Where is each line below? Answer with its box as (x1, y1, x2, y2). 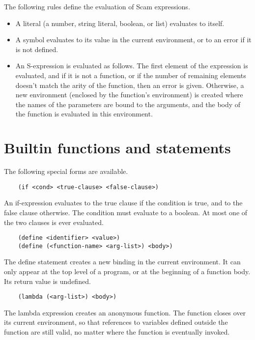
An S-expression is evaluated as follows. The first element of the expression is (15, 60, 248, 71)
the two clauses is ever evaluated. (4, 217, 104, 227)
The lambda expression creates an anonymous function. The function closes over (4, 307, 246, 317)
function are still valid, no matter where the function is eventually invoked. (4, 327, 230, 337)
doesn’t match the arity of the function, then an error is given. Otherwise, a (15, 80, 244, 90)
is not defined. (15, 44, 58, 54)
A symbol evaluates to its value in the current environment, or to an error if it (15, 34, 252, 45)
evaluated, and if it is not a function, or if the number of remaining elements (15, 70, 246, 80)
